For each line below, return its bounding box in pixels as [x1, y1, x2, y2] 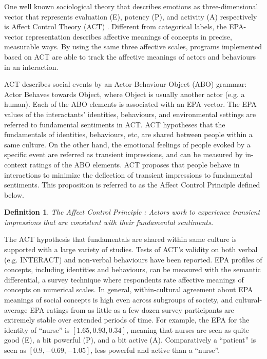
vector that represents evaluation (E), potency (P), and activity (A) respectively [4, 11, 257, 22]
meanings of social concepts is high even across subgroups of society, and [4, 294, 233, 305]
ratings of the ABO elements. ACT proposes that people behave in [29, 159, 240, 169]
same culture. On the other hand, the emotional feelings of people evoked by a [4, 139, 251, 149]
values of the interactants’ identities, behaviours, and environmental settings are [4, 108, 256, 119]
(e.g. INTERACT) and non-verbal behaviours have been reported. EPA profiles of [4, 254, 262, 264]
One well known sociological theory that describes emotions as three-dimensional [4, 1, 258, 11]
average [4, 304, 28, 315]
